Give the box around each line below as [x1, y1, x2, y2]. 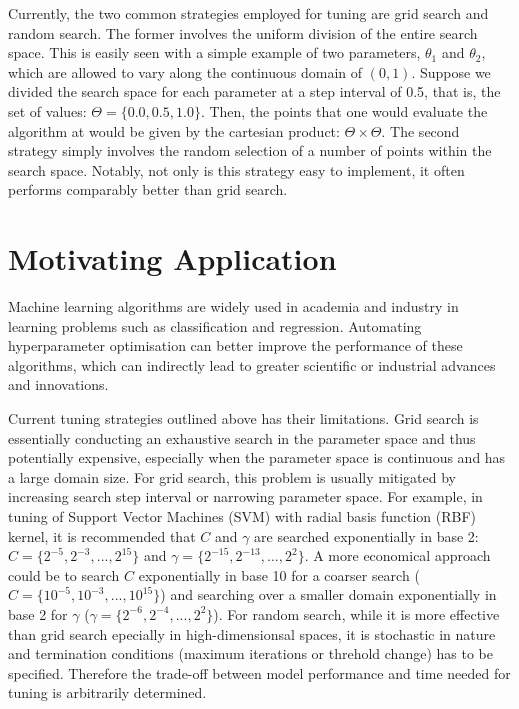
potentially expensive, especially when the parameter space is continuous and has [8, 447, 506, 468]
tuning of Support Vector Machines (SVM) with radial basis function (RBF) [8, 506, 477, 526]
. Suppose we [411, 61, 491, 82]
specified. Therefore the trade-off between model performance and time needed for [8, 662, 511, 683]
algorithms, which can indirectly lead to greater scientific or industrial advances [8, 354, 496, 375]
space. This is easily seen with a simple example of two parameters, [8, 42, 421, 63]
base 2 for [8, 603, 68, 624]
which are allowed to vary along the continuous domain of [8, 61, 363, 82]
